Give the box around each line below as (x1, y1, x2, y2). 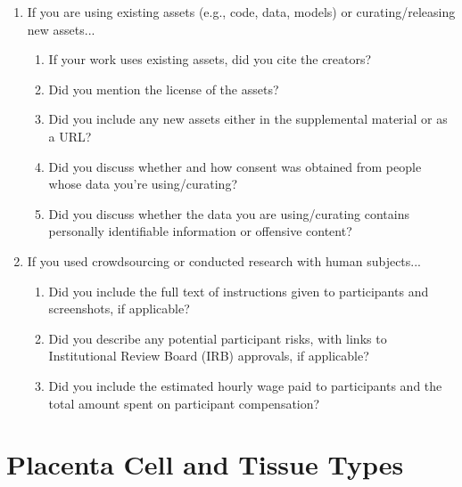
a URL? (48, 126, 92, 145)
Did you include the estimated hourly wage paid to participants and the (48, 376, 442, 394)
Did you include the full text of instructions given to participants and (48, 281, 429, 300)
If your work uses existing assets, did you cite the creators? (48, 50, 372, 69)
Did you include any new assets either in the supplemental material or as (48, 110, 448, 128)
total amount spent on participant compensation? (48, 394, 320, 412)
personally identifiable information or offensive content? (48, 222, 352, 240)
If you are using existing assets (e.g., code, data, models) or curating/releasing (27, 3, 456, 20)
